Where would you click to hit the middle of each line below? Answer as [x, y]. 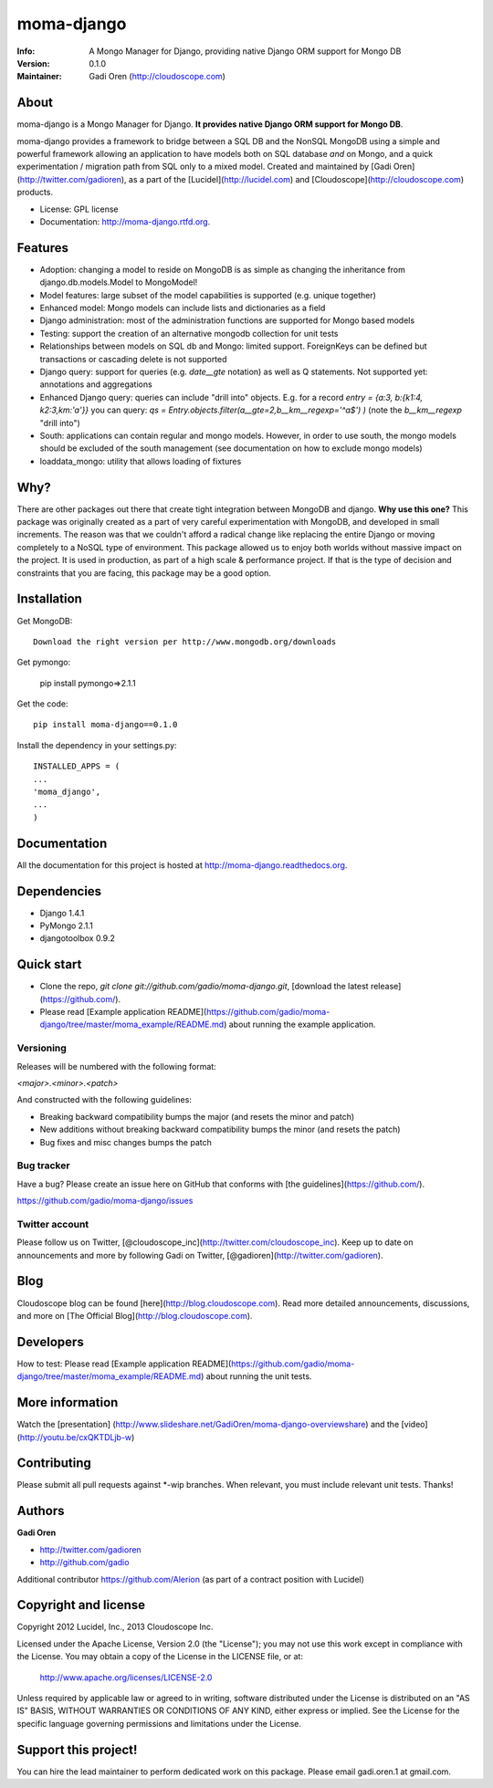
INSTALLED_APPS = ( [77, 766]
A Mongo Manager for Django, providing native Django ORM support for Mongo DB [245, 51]
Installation [49, 599]
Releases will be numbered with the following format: [116, 1066]
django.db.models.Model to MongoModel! [119, 282]
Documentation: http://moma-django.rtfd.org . [125, 221]
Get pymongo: [44, 663]
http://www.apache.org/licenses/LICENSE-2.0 [126, 1677]
